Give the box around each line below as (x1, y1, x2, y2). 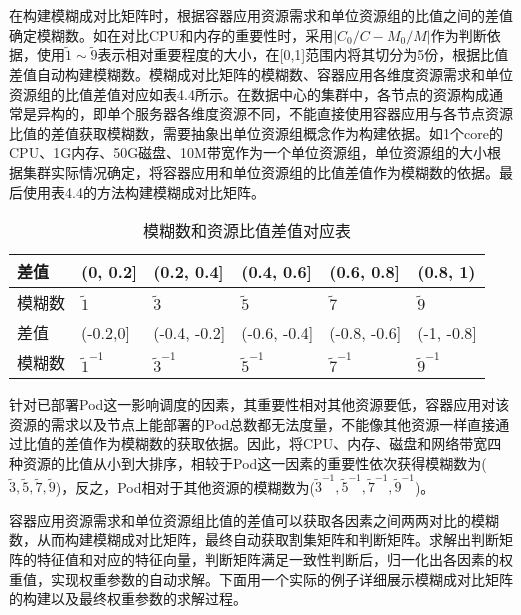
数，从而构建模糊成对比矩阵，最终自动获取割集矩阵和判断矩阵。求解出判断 (9, 529, 499, 550)
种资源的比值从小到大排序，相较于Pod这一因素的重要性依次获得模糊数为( (9, 452, 487, 473)
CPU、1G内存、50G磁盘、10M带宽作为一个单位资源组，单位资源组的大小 (9, 142, 487, 163)
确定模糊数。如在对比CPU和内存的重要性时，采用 (9, 24, 334, 45)
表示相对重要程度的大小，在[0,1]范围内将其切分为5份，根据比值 (97, 44, 509, 65)
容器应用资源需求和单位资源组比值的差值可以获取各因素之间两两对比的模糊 (9, 509, 499, 530)
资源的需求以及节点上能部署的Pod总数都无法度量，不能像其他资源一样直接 (9, 413, 496, 434)
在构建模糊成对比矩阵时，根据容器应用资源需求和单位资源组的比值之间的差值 (9, 5, 513, 25)
